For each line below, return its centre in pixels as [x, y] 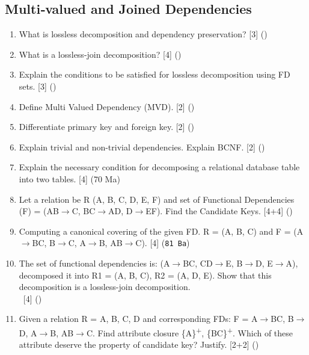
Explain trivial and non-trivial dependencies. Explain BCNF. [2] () [142, 147]
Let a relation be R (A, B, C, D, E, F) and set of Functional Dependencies [157, 199]
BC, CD [198, 263]
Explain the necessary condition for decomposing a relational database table [159, 167]
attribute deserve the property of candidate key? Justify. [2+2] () [139, 344]
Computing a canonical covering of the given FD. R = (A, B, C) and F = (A [161, 231]
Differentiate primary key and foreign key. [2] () [107, 127]
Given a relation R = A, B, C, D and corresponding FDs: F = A [138, 319]
